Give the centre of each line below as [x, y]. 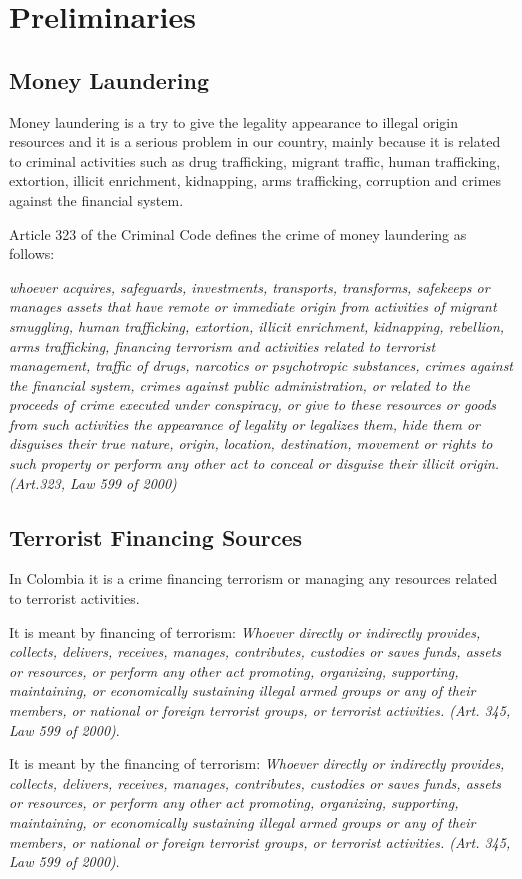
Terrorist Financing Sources [156, 536]
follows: [32, 253]
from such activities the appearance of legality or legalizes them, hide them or [244, 423]
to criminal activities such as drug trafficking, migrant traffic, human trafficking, [255, 160]
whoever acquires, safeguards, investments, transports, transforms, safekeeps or [249, 286]
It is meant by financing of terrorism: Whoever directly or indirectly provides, [245, 631]
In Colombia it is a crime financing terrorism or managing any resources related [253, 578]
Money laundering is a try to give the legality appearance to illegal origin [234, 121]
